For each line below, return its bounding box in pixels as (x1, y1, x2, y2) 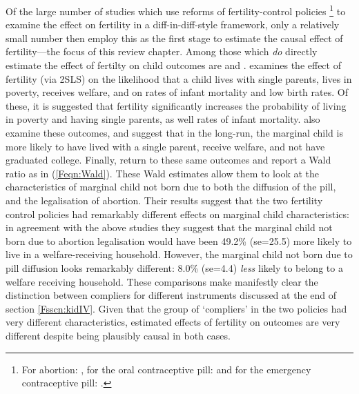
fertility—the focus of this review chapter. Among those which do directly (6, 44, 318, 59)
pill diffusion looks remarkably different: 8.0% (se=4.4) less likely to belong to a (6, 260, 343, 275)
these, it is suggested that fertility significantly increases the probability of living (6, 98, 347, 112)
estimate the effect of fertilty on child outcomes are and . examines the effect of (6, 58, 341, 72)
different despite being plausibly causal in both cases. (6, 328, 231, 342)
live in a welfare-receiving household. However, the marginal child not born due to (6, 247, 353, 262)
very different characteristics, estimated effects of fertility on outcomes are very (6, 315, 340, 329)
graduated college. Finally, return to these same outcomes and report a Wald (6, 152, 331, 167)
